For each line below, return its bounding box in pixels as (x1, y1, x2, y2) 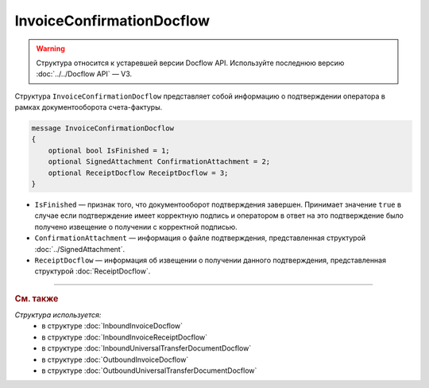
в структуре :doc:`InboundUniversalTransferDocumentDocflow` (41, 343, 252, 353)
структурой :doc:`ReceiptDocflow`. (34, 266, 151, 276)
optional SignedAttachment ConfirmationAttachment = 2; (48, 157, 271, 166)
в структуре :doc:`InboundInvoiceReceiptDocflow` (41, 332, 208, 342)
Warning (36, 44, 65, 53)
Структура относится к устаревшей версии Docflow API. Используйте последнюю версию (36, 58, 345, 68)
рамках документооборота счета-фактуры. (14, 103, 163, 112)
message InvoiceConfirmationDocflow (31, 124, 175, 133)
